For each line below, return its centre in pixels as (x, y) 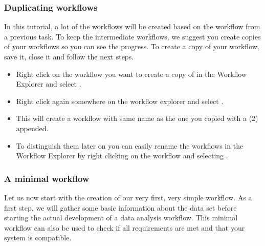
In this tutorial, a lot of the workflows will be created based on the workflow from (132, 26)
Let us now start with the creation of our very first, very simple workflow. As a (128, 197)
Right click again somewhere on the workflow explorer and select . (120, 101)
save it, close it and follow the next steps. (69, 56)
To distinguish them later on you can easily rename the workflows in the (130, 145)
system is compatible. (38, 238)
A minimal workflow (47, 178)
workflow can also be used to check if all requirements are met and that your (125, 227)
